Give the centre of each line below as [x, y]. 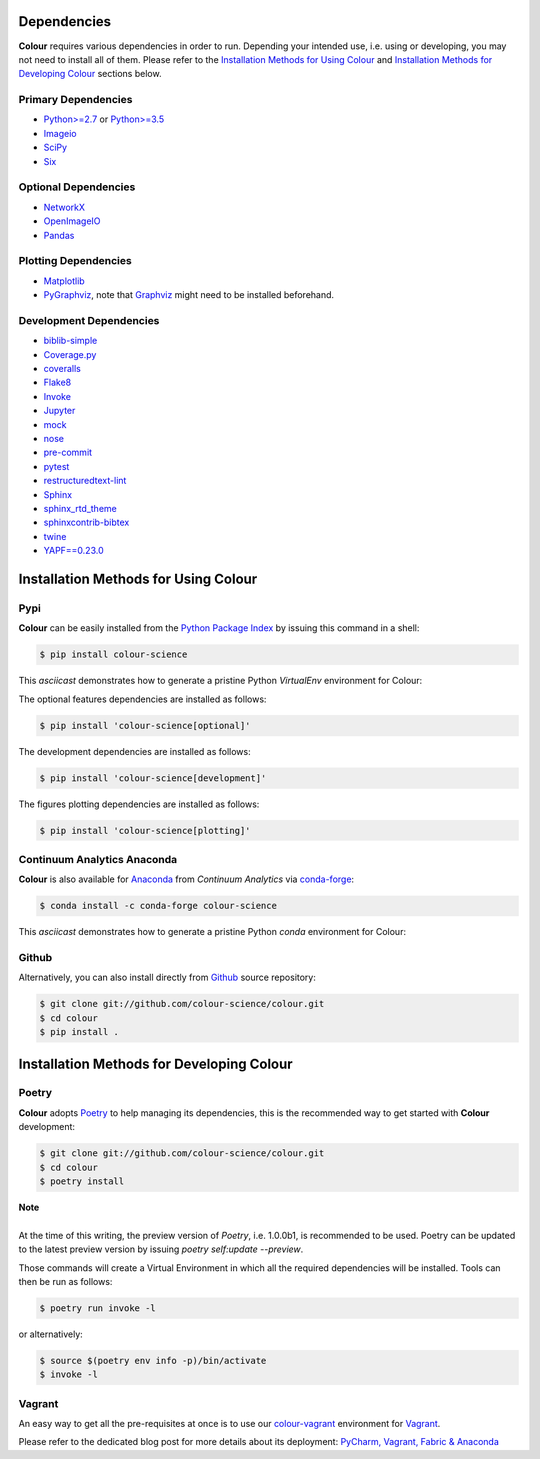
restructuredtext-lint [85, 481]
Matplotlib [64, 281]
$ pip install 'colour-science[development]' [153, 778]
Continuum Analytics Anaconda [98, 859]
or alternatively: [51, 1334]
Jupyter [59, 411]
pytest [56, 466]
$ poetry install [82, 1181]
